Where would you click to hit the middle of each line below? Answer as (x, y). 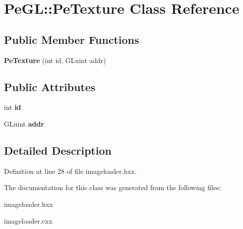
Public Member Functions (71, 39)
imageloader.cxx (28, 220)
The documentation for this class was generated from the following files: (113, 187)
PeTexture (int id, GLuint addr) (55, 60)
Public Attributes (50, 86)
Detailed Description (58, 150)
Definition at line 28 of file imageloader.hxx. (70, 171)
